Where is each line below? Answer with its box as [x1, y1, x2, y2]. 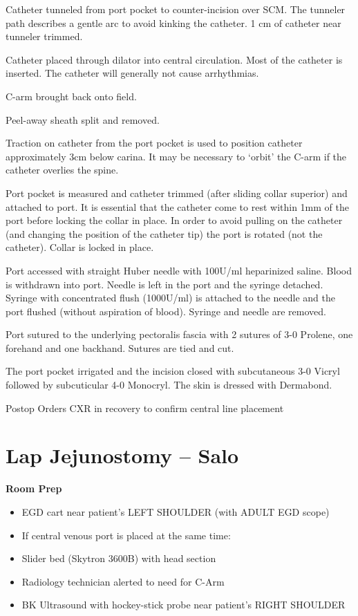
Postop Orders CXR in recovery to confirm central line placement [6, 400, 284, 415]
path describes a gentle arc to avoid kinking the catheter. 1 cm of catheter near [6, 15, 341, 30]
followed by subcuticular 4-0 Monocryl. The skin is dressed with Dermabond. [6, 377, 332, 392]
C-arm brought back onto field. [6, 88, 137, 103]
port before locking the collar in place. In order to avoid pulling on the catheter [6, 213, 343, 227]
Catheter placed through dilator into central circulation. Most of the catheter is [6, 52, 343, 66]
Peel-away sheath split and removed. [6, 112, 160, 127]
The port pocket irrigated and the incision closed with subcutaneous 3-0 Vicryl [6, 364, 340, 378]
